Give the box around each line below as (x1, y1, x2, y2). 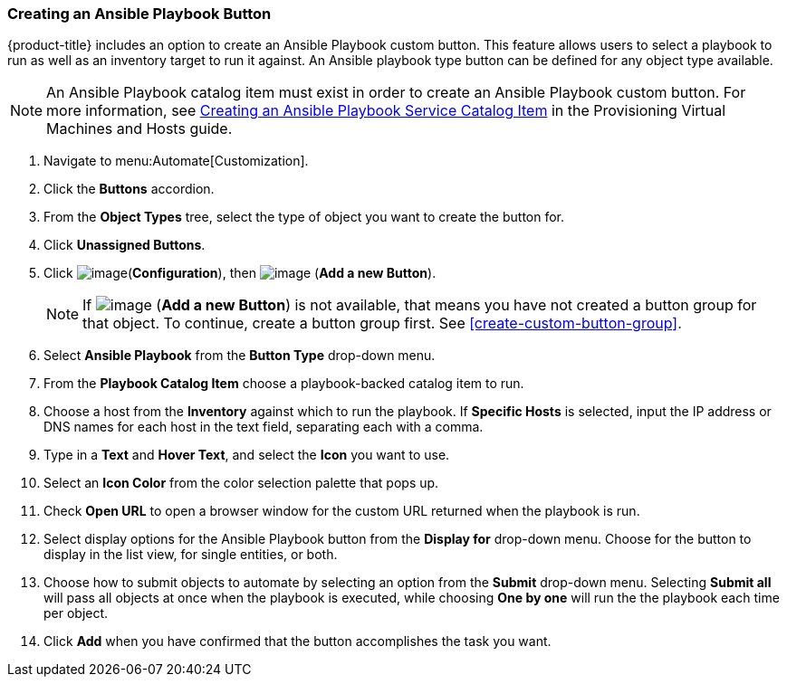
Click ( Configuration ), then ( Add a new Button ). (43, 265, 437, 281)
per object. (43, 605, 109, 622)
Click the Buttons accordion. (43, 181, 215, 197)
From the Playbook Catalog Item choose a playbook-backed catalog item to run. (43, 375, 524, 392)
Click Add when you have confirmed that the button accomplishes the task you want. (43, 633, 552, 650)
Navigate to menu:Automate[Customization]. (43, 153, 309, 169)
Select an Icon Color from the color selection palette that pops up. (43, 475, 439, 491)
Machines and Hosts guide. (46, 119, 233, 138)
